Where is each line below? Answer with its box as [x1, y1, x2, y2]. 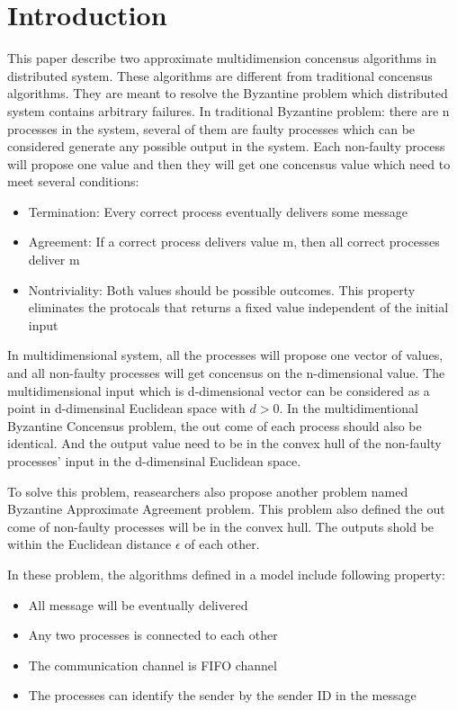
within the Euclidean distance [7, 535, 172, 553]
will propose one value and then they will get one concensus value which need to [7, 154, 451, 173]
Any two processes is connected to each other [28, 625, 278, 644]
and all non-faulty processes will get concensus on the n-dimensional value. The [7, 364, 445, 382]
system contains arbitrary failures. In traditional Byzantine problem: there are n [7, 101, 450, 120]
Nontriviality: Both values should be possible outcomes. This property [28, 280, 416, 299]
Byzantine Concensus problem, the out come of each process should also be [7, 416, 422, 435]
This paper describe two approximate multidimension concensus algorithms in [7, 49, 437, 67]
